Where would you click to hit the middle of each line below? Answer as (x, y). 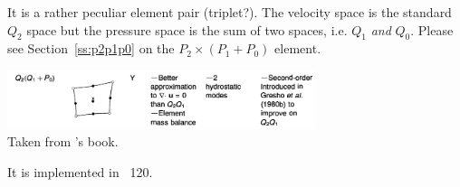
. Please (432, 29)
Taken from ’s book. (63, 141)
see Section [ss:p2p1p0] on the (91, 48)
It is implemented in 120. (80, 172)
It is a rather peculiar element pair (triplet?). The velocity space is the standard (230, 12)
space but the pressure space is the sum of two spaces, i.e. (187, 29)
